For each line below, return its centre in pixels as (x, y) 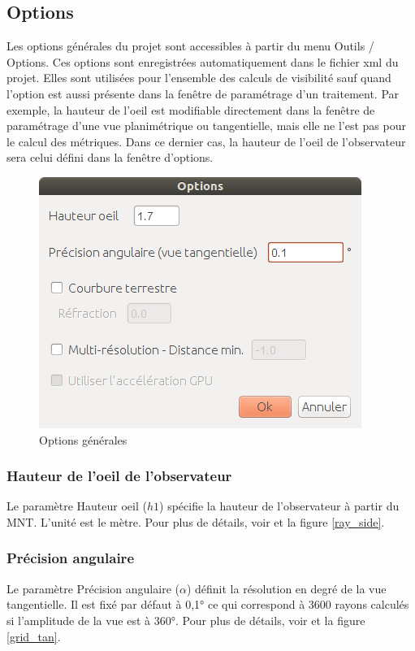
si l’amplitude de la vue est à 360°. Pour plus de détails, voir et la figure (186, 620)
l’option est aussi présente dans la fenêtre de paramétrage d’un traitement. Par (203, 93)
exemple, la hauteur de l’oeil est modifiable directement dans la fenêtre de (191, 109)
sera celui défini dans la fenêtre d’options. (110, 157)
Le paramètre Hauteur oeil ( (77, 506)
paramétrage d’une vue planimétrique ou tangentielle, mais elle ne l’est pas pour (206, 126)
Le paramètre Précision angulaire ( (93, 588)
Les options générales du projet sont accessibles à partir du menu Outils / (190, 46)
